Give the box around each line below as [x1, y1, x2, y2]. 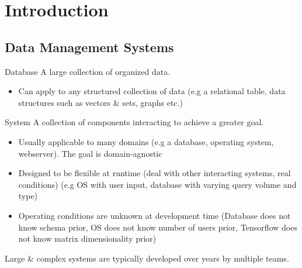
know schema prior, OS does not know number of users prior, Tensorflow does [18, 221, 297, 233]
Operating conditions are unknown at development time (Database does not [18, 209, 291, 221]
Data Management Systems [5, 37, 174, 56]
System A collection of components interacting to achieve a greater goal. [5, 116, 264, 128]
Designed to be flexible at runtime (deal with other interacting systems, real [18, 167, 291, 179]
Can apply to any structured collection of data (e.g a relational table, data [18, 85, 286, 97]
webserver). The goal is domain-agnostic [18, 147, 162, 159]
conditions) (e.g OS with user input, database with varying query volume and [18, 178, 297, 190]
